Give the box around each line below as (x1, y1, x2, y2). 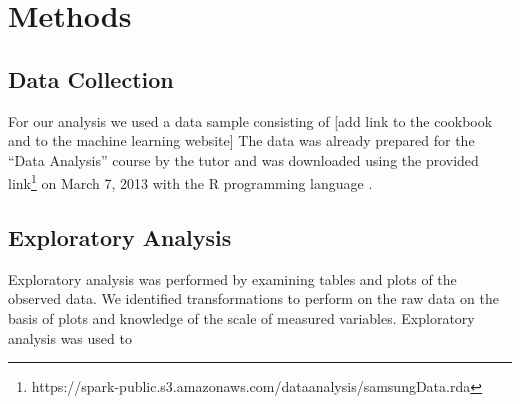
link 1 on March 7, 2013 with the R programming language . (8, 170, 373, 194)
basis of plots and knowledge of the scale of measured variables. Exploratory (8, 308, 475, 328)
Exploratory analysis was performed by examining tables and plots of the (8, 268, 457, 289)
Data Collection (8, 63, 174, 94)
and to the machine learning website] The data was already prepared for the (8, 130, 475, 151)
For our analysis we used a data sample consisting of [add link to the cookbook (8, 110, 493, 131)
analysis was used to (8, 327, 132, 348)
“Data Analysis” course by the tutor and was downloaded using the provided (8, 149, 479, 170)
